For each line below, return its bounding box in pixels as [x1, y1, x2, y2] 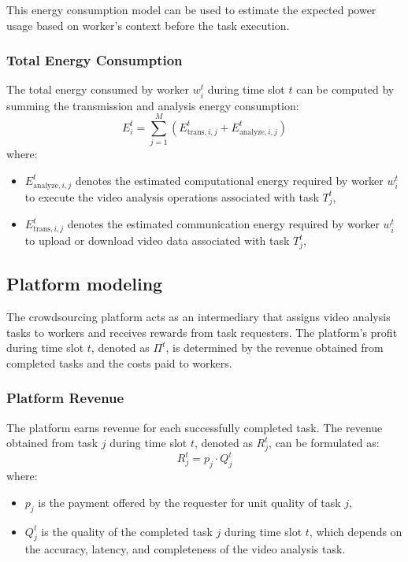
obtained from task [6, 434, 98, 451]
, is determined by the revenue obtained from [165, 339, 384, 356]
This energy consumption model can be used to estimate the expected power [6, 2, 376, 17]
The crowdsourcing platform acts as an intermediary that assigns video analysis [6, 309, 391, 325]
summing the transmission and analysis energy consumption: [6, 97, 299, 113]
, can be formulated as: [269, 434, 380, 451]
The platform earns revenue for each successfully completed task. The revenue [6, 419, 383, 435]
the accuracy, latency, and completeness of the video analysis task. [24, 541, 346, 557]
